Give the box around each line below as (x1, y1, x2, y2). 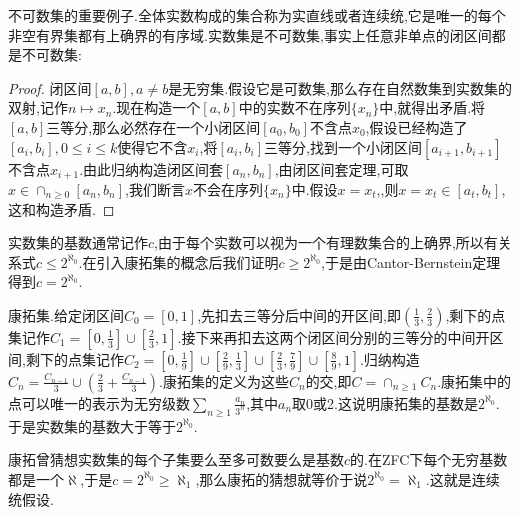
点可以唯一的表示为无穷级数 (8, 392, 190, 413)
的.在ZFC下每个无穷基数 (350, 449, 508, 470)
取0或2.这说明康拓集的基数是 (292, 392, 479, 413)
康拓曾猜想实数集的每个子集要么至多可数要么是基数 (8, 449, 344, 470)
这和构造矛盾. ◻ (8, 198, 115, 219)
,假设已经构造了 (365, 116, 468, 137)
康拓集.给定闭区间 (8, 304, 124, 325)
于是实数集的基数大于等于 (8, 415, 176, 436)
